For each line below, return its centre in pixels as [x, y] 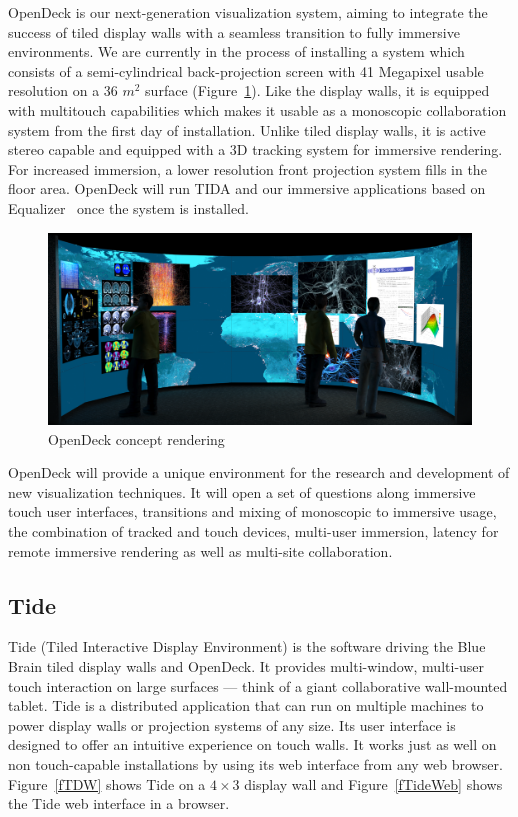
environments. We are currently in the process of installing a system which [236, 51]
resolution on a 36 [63, 90]
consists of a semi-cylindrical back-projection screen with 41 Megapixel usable [246, 70]
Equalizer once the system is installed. [128, 207]
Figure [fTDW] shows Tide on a [107, 783]
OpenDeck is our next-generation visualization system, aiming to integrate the [248, 12]
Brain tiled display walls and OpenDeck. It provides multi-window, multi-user [246, 666]
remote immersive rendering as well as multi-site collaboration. [200, 550]
